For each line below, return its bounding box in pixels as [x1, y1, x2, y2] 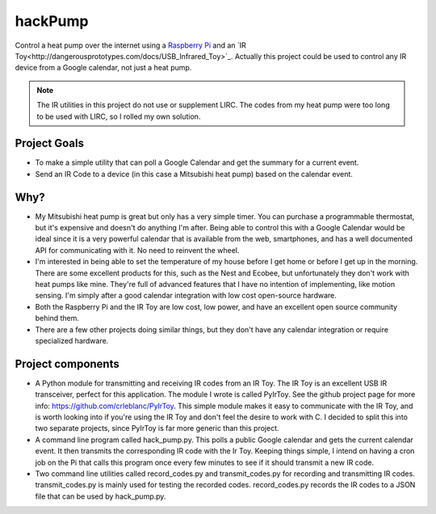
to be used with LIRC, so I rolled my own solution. [36, 112, 201, 121]
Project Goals [15, 137, 85, 150]
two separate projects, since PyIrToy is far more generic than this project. [35, 423, 279, 433]
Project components [15, 356, 120, 371]
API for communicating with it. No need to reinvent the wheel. [35, 245, 240, 255]
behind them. [35, 314, 80, 323]
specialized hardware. [35, 336, 109, 345]
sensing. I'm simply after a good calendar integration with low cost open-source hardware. [35, 291, 337, 301]
